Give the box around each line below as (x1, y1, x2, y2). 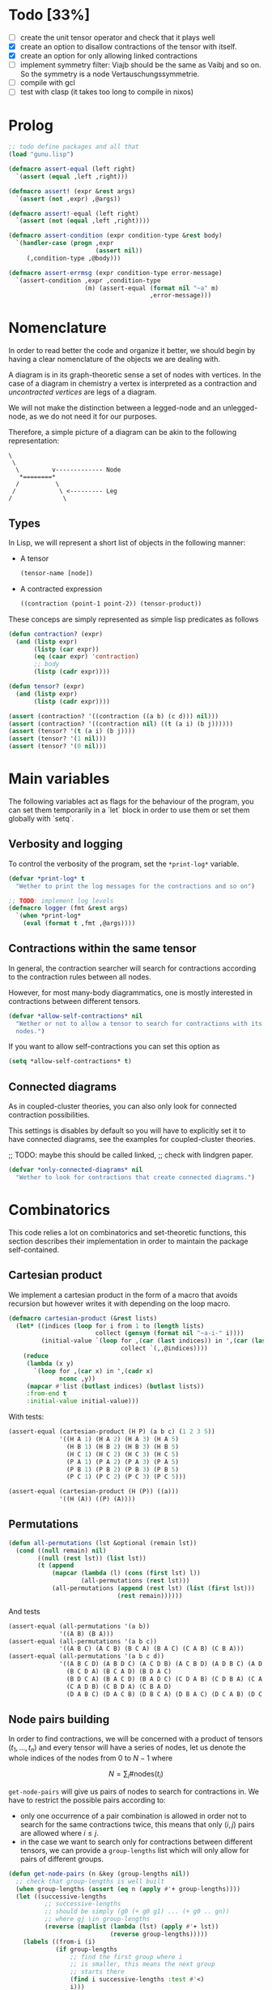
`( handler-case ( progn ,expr (15, 239, 114, 248)
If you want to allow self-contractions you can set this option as (8, 1041, 220, 1052)
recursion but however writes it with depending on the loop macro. (8, 1299, 231, 1308)
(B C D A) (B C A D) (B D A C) (66, 1668, 172, 1676)
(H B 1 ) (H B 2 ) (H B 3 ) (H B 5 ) (66, 1442, 180, 1450)
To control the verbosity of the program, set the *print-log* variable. (8, 859, 240, 868)
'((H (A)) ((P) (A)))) (59, 1495, 136, 1503)
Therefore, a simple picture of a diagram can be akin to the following (8, 428, 237, 437)
